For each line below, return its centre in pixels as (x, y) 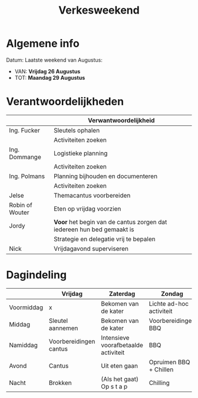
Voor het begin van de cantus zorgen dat (110, 222)
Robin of (21, 205)
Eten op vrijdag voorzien (88, 209)
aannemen (63, 328)
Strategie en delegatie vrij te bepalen (105, 239)
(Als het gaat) (120, 379)
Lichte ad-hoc (169, 303)
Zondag (172, 293)
